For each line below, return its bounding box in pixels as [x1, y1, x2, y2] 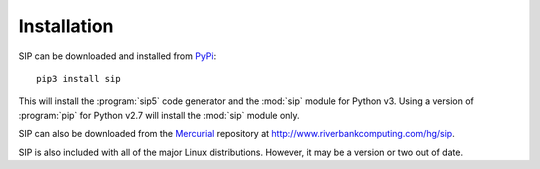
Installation [18, 15, 114, 37]
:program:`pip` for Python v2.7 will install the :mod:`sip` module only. [18, 109, 300, 121]
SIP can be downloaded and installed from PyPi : [18, 50, 217, 62]
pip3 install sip [36, 73, 121, 84]
